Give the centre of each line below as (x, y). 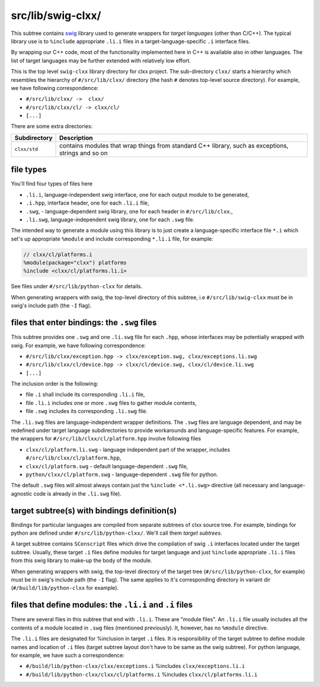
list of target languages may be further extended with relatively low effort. (101, 60)
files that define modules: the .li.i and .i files (102, 605)
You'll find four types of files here (52, 184)
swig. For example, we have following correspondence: (79, 345)
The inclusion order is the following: (55, 384)
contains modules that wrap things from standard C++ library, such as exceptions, (174, 145)
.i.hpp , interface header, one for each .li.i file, (87, 203)
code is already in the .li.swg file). (77, 493)
